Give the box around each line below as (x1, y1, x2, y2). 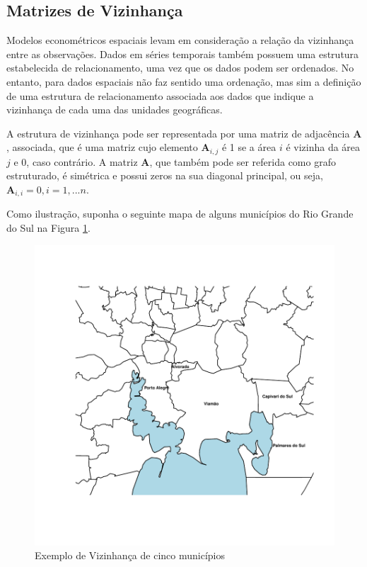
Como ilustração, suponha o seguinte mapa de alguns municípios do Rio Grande (6, 206, 354, 221)
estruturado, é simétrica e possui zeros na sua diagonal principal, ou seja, (6, 168, 323, 183)
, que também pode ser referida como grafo (149, 154, 336, 169)
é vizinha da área (286, 140, 361, 155)
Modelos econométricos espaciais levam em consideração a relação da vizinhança (6, 33, 354, 47)
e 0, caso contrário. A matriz (13, 154, 138, 169)
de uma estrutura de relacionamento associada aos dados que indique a (6, 88, 314, 103)
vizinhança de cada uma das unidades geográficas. (6, 102, 223, 117)
